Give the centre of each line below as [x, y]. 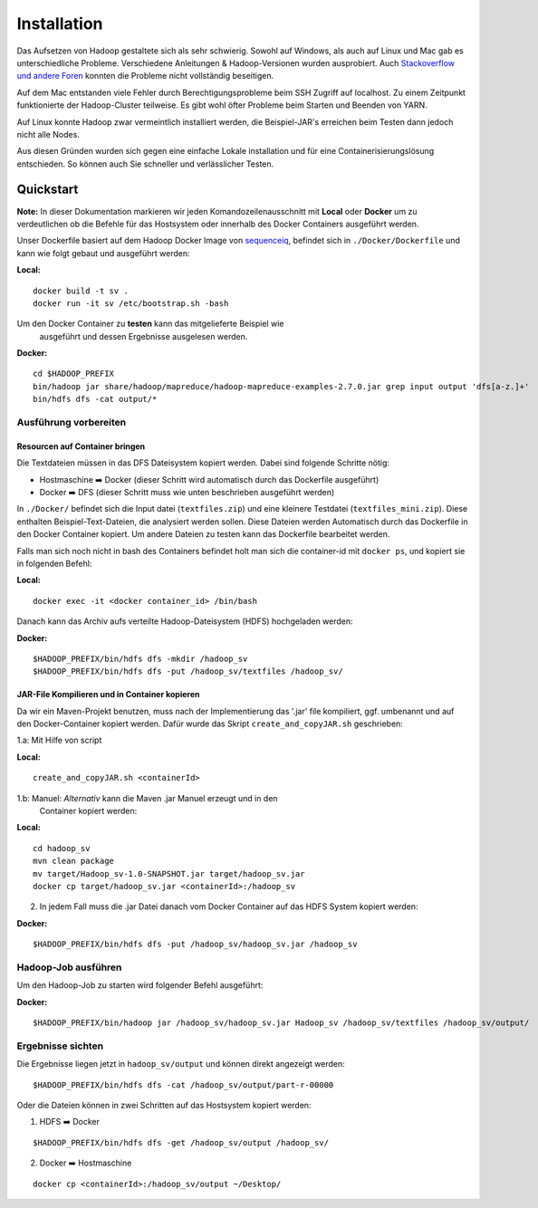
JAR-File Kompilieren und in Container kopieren [108, 695]
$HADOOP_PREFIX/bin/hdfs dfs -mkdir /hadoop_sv [140, 658]
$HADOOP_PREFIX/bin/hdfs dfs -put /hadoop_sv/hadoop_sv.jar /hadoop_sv [195, 944]
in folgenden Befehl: [54, 563]
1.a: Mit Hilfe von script [59, 740]
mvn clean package [74, 861]
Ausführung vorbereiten [72, 423]
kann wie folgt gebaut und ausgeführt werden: [103, 253]
